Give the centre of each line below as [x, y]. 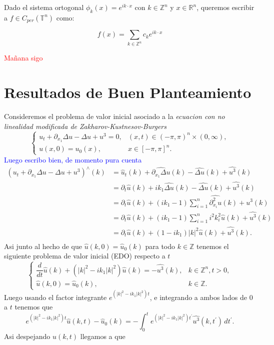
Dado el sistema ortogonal [44, 7]
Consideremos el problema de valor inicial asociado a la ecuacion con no [114, 116]
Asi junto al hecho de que [43, 246]
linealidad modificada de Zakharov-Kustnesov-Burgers [85, 126]
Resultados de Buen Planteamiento [128, 92]
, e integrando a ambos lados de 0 [201, 297]
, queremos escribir [225, 7]
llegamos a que [103, 336]
